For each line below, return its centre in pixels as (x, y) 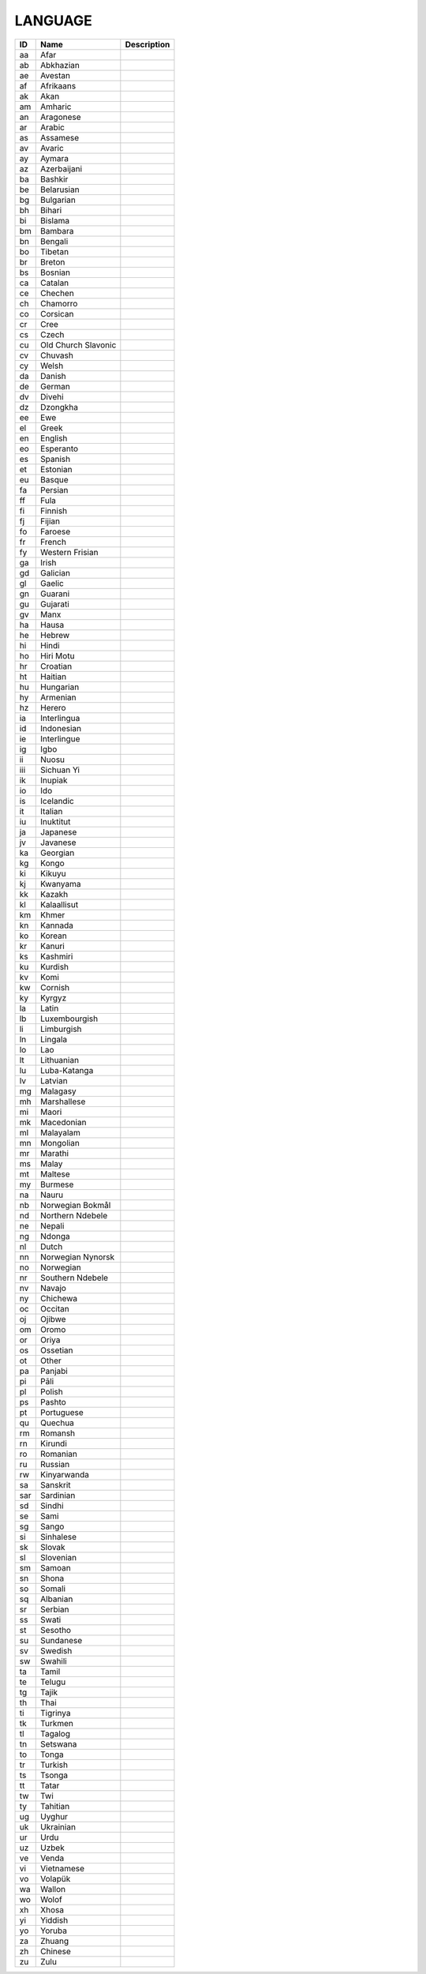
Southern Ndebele (75, 1278)
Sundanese (62, 1640)
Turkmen (57, 1723)
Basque (54, 479)
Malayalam (60, 1132)
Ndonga (55, 1236)
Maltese (55, 1174)
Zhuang (55, 1941)
